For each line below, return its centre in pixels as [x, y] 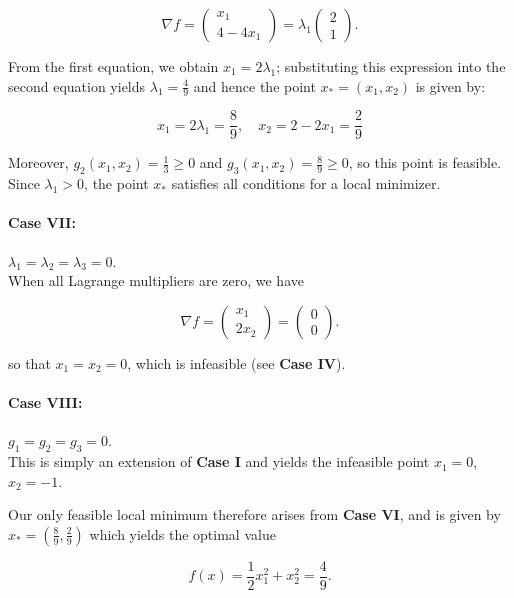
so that [29, 362]
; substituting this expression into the [391, 66]
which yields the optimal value [182, 533]
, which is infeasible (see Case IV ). [236, 362]
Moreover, [38, 162]
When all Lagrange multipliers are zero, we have [156, 280]
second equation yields [77, 85]
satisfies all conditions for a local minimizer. [306, 183]
